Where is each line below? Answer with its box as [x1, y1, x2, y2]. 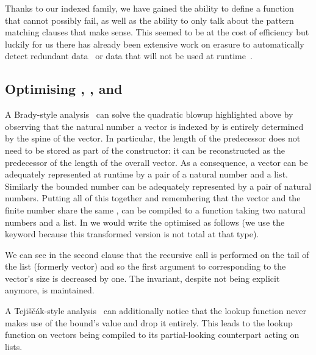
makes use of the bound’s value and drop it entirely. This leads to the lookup [5, 316, 293, 329]
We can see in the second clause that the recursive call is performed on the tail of [5, 248, 309, 260]
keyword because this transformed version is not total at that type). [5, 228, 259, 240]
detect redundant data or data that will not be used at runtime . [5, 49, 253, 62]
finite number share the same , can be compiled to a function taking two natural [5, 203, 306, 216]
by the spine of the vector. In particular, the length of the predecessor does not [5, 132, 301, 145]
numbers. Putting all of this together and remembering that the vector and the [5, 192, 301, 204]
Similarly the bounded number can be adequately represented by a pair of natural [5, 179, 312, 192]
